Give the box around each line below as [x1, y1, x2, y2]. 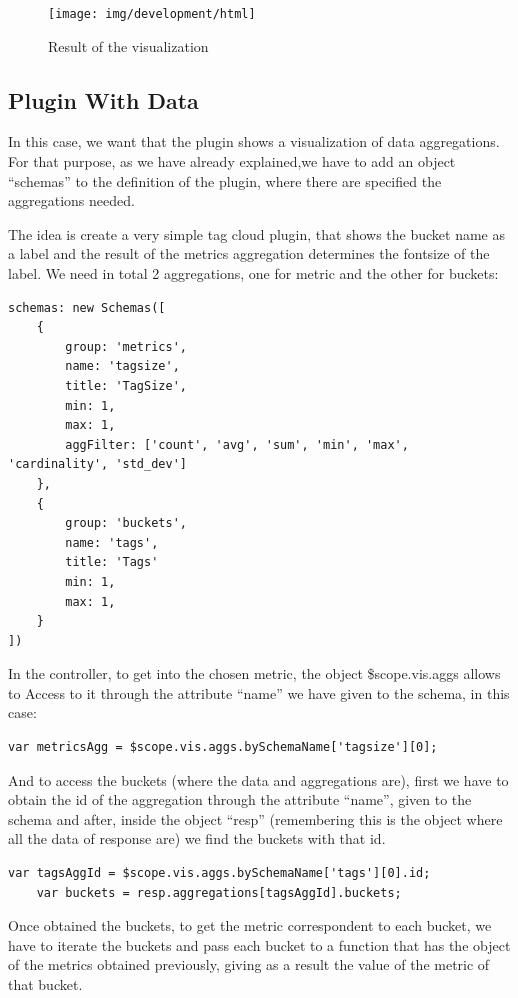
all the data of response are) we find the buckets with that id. [8, 828, 386, 849]
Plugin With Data [8, 84, 199, 115]
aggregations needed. [8, 190, 135, 211]
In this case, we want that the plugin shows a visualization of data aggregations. [8, 131, 500, 152]
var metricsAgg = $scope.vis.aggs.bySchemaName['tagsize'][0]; [8, 740, 438, 755]
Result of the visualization [48, 35, 209, 56]
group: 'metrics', [65, 339, 187, 354]
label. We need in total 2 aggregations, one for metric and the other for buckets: [8, 263, 499, 284]
